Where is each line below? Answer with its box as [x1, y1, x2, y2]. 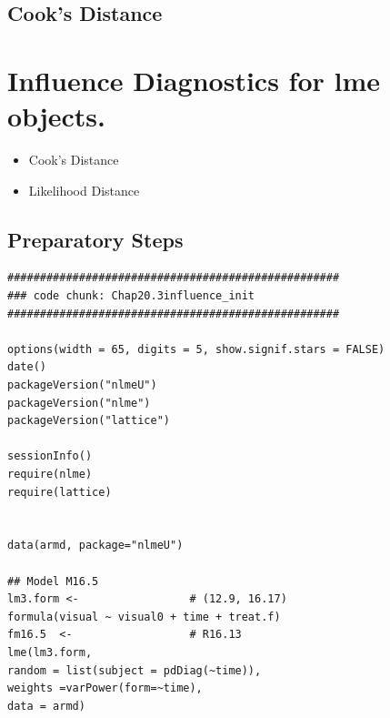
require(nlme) [7, 468, 93, 481]
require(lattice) [7, 485, 112, 499]
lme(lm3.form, [7, 645, 93, 659]
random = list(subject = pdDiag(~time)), [7, 663, 262, 677]
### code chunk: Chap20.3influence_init [7, 289, 255, 303]
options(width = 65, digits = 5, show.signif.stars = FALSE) [7, 342, 385, 356]
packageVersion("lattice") [7, 414, 170, 428]
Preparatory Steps [7, 225, 184, 253]
